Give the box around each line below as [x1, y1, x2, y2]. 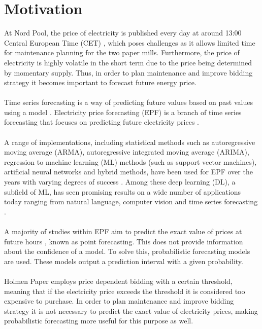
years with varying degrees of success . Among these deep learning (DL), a [4, 176, 236, 187]
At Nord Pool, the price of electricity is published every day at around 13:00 [4, 27, 242, 38]
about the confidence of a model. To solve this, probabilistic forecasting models [4, 246, 250, 257]
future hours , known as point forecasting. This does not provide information [4, 236, 243, 246]
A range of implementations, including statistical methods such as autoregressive [4, 136, 255, 147]
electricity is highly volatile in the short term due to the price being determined [4, 57, 252, 67]
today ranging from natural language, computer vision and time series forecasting [4, 196, 258, 207]
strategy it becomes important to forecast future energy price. [4, 77, 196, 88]
